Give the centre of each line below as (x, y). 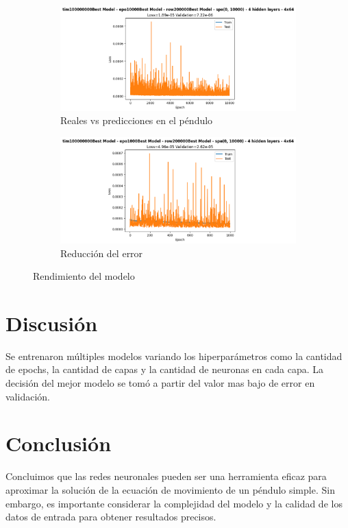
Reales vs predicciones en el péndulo (137, 120)
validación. (28, 396)
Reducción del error (102, 253)
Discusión (52, 323)
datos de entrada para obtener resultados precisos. (111, 517)
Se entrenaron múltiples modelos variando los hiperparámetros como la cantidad (174, 356)
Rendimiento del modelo (84, 276)
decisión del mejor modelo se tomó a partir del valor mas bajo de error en (160, 383)
